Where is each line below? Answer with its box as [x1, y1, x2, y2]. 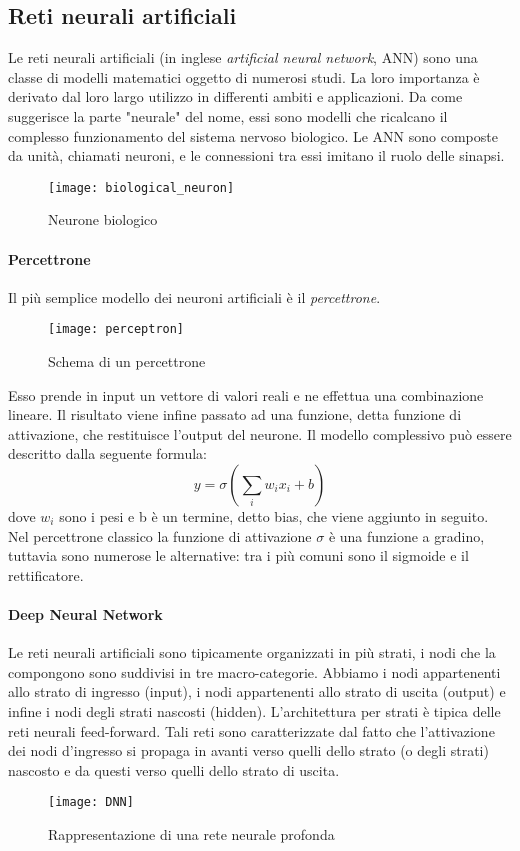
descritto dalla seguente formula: [8, 443, 207, 464]
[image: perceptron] [48, 322, 185, 337]
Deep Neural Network [8, 604, 163, 624]
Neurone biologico [48, 209, 158, 230]
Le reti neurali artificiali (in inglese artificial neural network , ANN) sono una [8, 47, 478, 68]
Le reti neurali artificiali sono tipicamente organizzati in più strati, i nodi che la [8, 642, 496, 663]
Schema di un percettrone [48, 351, 206, 372]
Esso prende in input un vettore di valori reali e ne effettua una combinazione [8, 384, 484, 405]
